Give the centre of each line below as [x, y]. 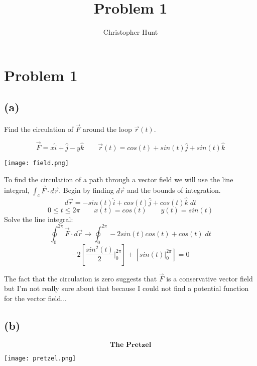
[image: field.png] [36, 163]
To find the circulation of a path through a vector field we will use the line [119, 179]
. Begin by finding [86, 190]
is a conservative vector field [210, 278]
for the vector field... [35, 298]
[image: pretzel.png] [40, 358]
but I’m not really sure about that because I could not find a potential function [126, 288]
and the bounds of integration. [174, 190]
